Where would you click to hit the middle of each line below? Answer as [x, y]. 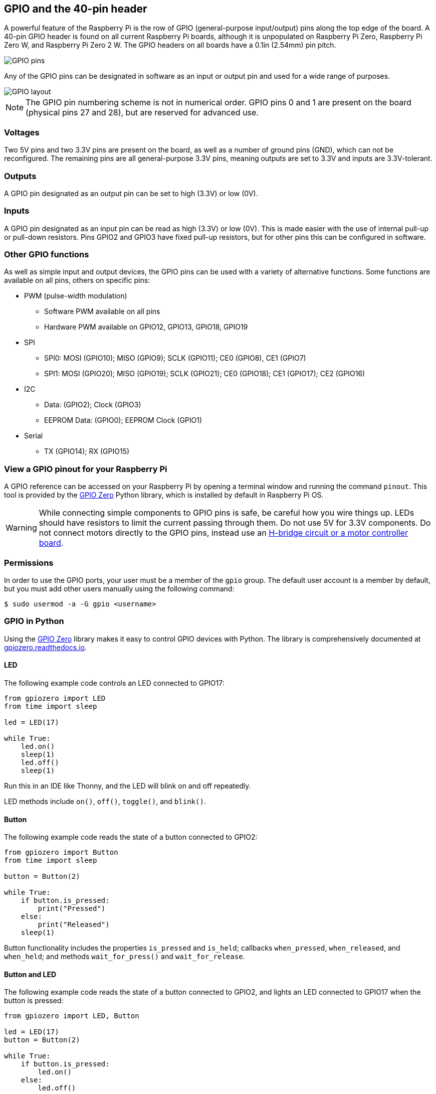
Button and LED [30, 974]
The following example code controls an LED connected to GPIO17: [114, 683]
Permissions [29, 563]
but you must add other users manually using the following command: [119, 588]
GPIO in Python [34, 621]
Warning [21, 528]
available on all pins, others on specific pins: [77, 280]
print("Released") [74, 925]
